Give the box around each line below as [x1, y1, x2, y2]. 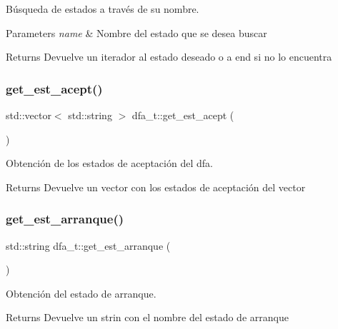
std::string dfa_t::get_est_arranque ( [6, 238, 171, 253]
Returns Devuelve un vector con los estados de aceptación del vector [6, 179, 306, 194]
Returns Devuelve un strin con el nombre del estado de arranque [6, 310, 289, 325]
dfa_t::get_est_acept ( [131, 108, 234, 122]
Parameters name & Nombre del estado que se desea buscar [6, 25, 267, 40]
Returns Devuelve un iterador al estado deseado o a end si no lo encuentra [6, 49, 332, 64]
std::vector [6, 108, 51, 122]
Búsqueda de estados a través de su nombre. [6, 1, 199, 16]
